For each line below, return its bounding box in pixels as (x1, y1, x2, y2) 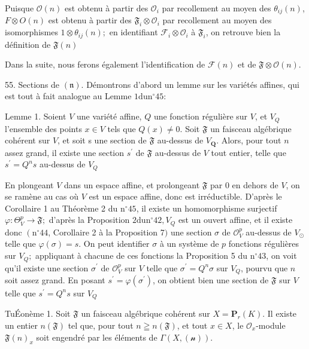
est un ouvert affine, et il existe (178, 213, 293, 226)
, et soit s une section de (57, 134, 147, 146)
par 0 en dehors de (210, 178, 278, 191)
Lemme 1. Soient (5, 110, 66, 123)
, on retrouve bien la (205, 26, 281, 38)
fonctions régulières (228, 237, 299, 250)
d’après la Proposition (49, 213, 130, 226)
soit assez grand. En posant (5, 273, 105, 286)
